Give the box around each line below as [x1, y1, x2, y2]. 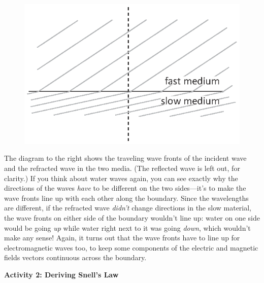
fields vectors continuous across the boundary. [4, 252, 147, 263]
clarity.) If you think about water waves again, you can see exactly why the [4, 172, 238, 183]
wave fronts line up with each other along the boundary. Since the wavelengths [4, 192, 249, 203]
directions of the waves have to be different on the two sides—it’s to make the [4, 183, 246, 193]
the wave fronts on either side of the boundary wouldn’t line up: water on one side [4, 212, 260, 223]
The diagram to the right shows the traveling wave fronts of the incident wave [4, 153, 247, 163]
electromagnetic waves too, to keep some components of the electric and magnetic [4, 242, 258, 253]
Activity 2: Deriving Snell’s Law [4, 269, 119, 279]
